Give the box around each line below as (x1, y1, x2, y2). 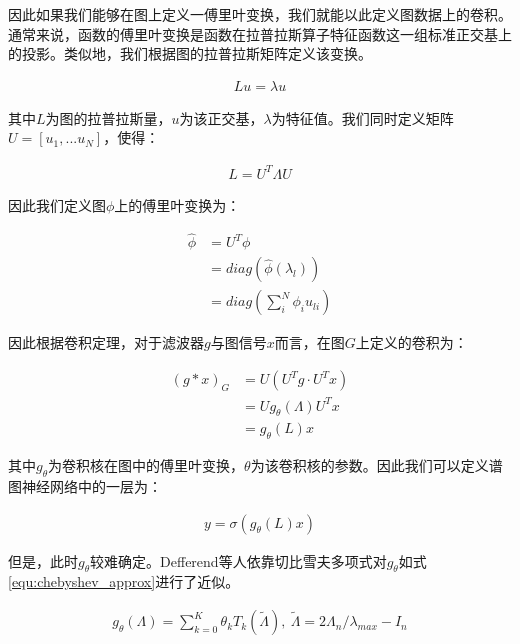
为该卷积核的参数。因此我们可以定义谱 (250, 455, 503, 476)
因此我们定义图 (8, 194, 106, 215)
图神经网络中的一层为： (8, 476, 162, 497)
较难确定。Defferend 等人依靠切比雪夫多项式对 (90, 550, 387, 571)
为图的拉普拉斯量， (45, 107, 172, 128)
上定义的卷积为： (355, 332, 468, 353)
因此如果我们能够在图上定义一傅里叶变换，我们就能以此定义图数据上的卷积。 (8, 4, 512, 24)
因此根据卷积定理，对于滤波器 (8, 332, 204, 353)
